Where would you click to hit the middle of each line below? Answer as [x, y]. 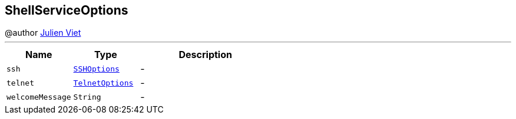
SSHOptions [96, 69]
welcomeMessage [39, 97]
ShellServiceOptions [67, 10]
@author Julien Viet [43, 33]
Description [205, 55]
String [87, 97]
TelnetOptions [103, 83]
